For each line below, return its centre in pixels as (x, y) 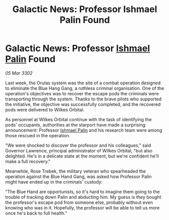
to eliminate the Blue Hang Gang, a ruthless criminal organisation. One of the (85, 88)
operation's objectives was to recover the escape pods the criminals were (82, 93)
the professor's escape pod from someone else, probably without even (79, 202)
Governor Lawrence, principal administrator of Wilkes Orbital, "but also (79, 150)
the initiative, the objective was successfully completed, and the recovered (83, 104)
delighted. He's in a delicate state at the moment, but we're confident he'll (82, 156)
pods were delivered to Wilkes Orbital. (45, 109)
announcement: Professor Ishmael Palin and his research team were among (84, 130)
